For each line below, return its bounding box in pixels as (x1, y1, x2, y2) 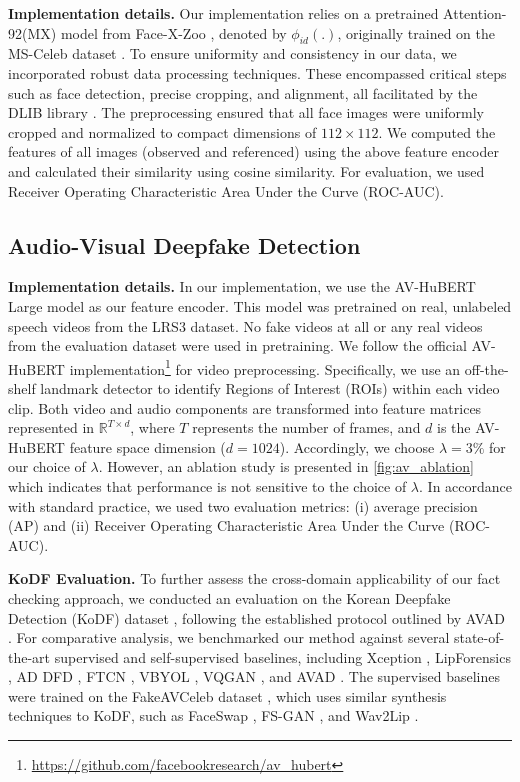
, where (130, 417, 175, 438)
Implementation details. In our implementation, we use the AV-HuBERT (8, 276, 476, 297)
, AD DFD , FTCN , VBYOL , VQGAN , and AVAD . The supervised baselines (8, 666, 501, 687)
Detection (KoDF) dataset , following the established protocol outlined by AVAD (8, 607, 505, 628)
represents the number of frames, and (192, 417, 421, 438)
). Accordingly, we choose (279, 436, 435, 457)
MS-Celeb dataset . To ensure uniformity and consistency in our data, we (8, 43, 457, 64)
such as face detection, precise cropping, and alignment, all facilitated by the (8, 82, 478, 103)
